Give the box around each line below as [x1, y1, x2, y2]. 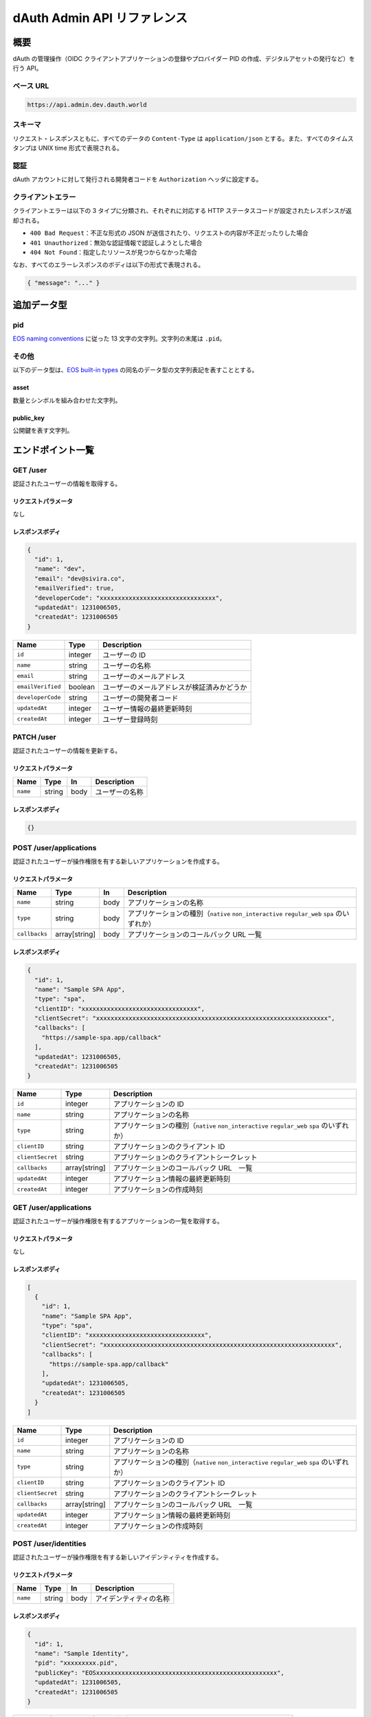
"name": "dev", [34, 565, 86, 573]
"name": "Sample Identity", [34, 1650, 129, 1658]
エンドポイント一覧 [12, 444, 94, 456]
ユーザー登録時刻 [102, 714, 158, 724]
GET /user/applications [12, 1203, 92, 1212]
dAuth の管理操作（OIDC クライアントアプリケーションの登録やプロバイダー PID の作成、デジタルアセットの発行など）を [12, 55, 355, 63]
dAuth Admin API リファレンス [12, 10, 188, 25]
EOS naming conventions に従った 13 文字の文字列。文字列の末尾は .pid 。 [12, 334, 226, 343]
